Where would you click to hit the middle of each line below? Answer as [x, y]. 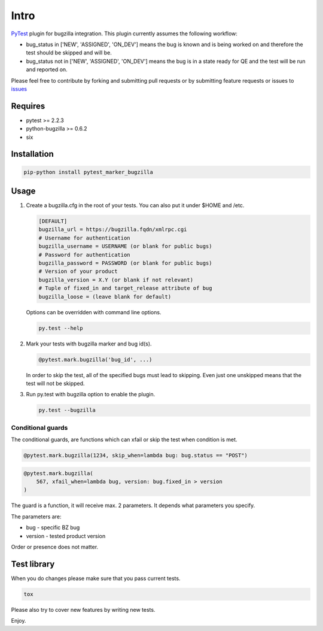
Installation [32, 154]
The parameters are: [36, 516]
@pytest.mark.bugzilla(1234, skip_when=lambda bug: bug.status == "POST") [136, 455]
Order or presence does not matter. [55, 547]
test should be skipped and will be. [69, 53]
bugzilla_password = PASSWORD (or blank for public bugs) [125, 263]
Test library [33, 564]
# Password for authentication [85, 255]
